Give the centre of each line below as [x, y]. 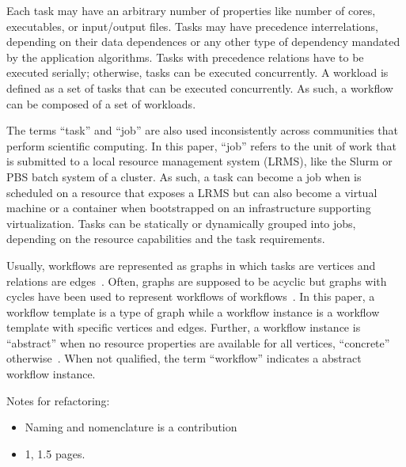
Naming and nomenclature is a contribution [131, 427]
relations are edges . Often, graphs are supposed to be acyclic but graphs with [197, 281]
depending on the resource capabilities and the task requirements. [166, 239]
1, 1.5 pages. [55, 453]
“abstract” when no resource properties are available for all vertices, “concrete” [198, 342]
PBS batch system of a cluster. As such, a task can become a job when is [184, 176]
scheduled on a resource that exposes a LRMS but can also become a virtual [192, 192]
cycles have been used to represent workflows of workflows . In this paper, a [191, 296]
